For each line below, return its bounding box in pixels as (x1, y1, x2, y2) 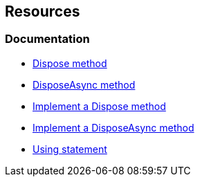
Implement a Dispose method (33, 100, 166, 112)
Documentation (5, 32, 90, 46)
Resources (5, 3, 80, 20)
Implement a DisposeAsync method (33, 121, 194, 134)
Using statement (33, 143, 107, 155)
